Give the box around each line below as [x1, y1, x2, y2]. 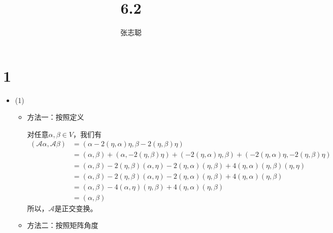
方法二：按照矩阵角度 [27, 220, 98, 230]
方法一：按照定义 [27, 112, 84, 122]
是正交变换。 [54, 203, 97, 213]
